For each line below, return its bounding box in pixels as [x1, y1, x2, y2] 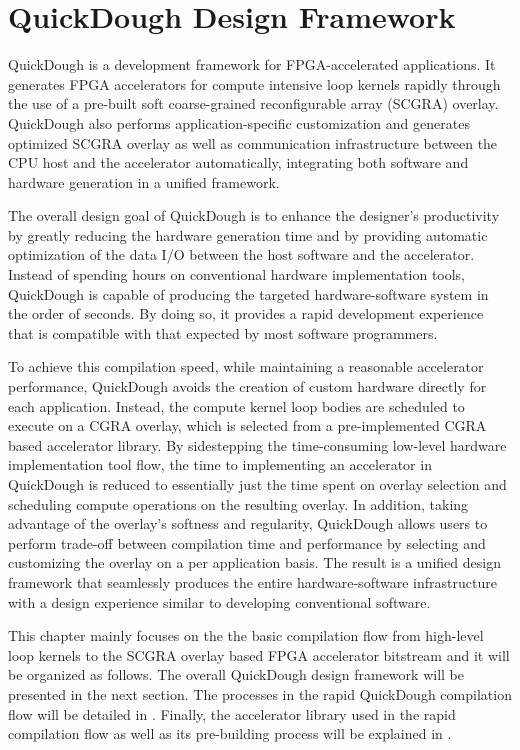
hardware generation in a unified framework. [8, 171, 280, 192]
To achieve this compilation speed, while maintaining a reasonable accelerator [8, 356, 484, 377]
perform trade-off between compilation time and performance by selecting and [8, 532, 486, 553]
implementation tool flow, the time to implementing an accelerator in [8, 454, 432, 475]
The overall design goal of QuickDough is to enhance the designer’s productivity [8, 205, 500, 226]
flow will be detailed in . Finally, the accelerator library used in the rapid [8, 703, 456, 724]
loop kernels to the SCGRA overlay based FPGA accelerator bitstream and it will [8, 644, 510, 665]
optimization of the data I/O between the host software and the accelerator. [8, 244, 475, 265]
